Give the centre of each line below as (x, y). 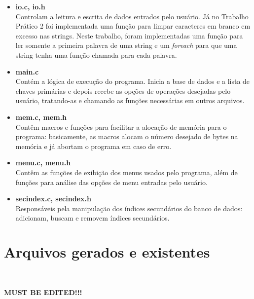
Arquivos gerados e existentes (107, 252)
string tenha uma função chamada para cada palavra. (96, 55)
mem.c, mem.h (41, 117)
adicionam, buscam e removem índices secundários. (92, 218)
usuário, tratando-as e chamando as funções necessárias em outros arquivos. (130, 100)
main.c (27, 71)
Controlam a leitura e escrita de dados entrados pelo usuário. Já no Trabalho (132, 16)
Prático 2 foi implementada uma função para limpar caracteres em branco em (133, 26)
